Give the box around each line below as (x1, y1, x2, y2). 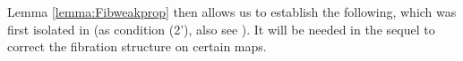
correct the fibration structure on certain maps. (7, 37, 267, 56)
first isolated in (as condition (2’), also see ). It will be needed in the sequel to (7, 19, 435, 38)
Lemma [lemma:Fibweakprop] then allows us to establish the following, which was (7, 3, 457, 20)
